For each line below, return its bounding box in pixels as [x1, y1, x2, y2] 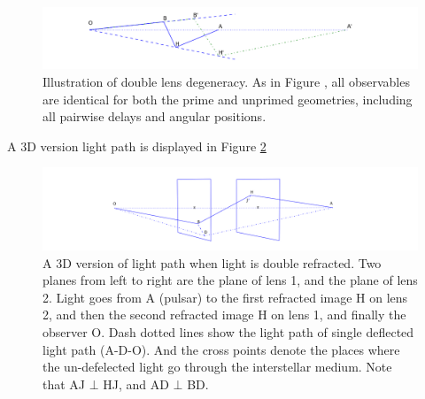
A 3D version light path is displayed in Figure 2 [7, 136, 267, 155]
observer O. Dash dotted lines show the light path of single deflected [42, 322, 414, 341]
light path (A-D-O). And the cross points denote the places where [42, 340, 400, 358]
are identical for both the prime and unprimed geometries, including [42, 89, 413, 108]
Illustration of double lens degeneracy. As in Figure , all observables [42, 72, 410, 90]
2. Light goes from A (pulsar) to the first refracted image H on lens [42, 288, 408, 306]
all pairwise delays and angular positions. [42, 107, 267, 126]
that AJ [42, 374, 86, 393]
